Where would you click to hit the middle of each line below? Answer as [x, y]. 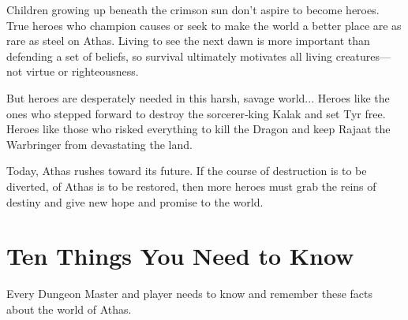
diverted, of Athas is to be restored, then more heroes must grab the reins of [191, 186]
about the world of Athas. [69, 309]
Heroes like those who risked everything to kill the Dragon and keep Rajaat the [198, 129]
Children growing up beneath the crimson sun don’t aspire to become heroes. [193, 9]
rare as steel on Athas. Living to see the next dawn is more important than [188, 41]
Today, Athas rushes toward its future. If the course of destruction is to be [187, 171]
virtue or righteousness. [82, 71]
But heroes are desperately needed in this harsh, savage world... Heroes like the [198, 97]
